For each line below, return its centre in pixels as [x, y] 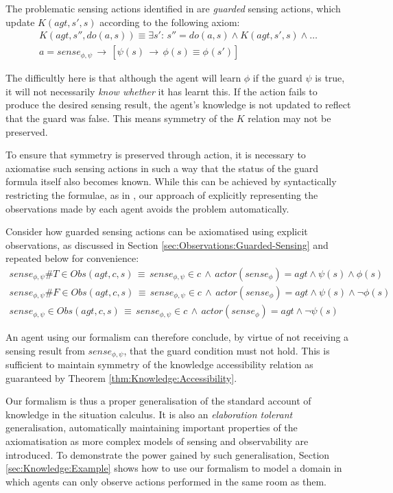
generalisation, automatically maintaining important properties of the [152, 428]
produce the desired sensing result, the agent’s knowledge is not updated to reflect [178, 105]
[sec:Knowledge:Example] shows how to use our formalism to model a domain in [174, 468]
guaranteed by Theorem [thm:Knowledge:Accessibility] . [121, 377]
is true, [330, 78]
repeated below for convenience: [72, 258]
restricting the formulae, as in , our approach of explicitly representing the [162, 195]
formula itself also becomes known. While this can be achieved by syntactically [171, 181]
